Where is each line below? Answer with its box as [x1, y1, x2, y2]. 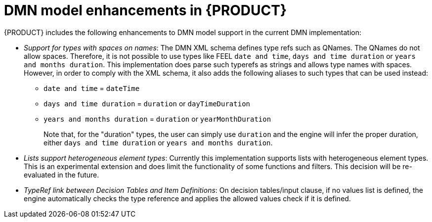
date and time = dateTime [43, 84, 140, 92]
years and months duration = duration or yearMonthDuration [43, 114, 271, 123]
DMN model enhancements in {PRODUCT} [4, 2, 287, 19]
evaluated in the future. [24, 170, 99, 179]
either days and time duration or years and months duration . [43, 138, 273, 147]
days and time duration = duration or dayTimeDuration [43, 99, 250, 108]
